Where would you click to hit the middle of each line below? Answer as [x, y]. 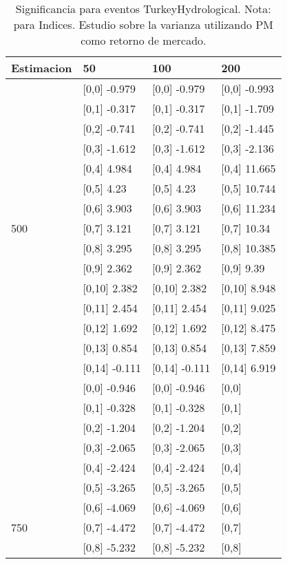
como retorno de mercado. [143, 40]
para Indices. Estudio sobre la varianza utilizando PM [143, 24]
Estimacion [42, 68]
